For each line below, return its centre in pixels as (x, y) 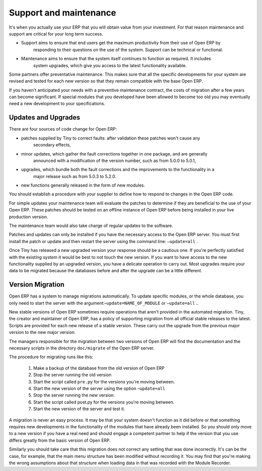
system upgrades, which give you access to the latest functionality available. (110, 65)
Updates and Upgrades (45, 117)
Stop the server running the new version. (74, 395)
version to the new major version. (42, 332)
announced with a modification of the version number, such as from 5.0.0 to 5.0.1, (115, 160)
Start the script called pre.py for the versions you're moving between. (104, 382)
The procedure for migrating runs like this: (51, 357)
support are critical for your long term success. (56, 34)
